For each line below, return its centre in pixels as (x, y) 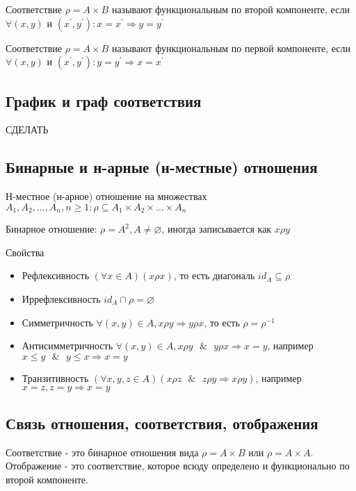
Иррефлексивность (61, 299)
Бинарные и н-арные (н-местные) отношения (162, 167)
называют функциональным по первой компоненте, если (231, 48)
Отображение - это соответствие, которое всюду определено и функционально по (178, 466)
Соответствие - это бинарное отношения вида (102, 452)
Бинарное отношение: (51, 229)
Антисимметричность (67, 346)
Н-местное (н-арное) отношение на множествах (106, 196)
